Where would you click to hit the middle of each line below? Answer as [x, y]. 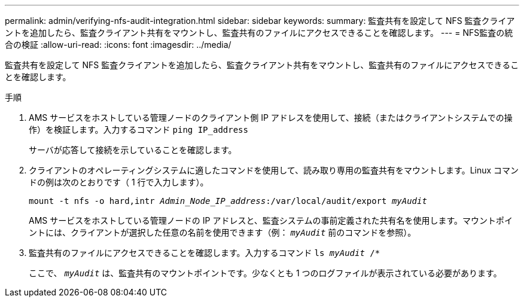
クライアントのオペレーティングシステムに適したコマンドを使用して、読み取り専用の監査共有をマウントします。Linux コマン [274, 170]
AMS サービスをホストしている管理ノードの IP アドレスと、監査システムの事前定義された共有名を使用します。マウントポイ [271, 220]
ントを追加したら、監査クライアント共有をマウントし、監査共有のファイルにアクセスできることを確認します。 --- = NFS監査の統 [259, 33]
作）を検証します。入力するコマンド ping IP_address [138, 129]
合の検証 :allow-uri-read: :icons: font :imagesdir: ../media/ [118, 45]
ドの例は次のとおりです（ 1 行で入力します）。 [119, 182]
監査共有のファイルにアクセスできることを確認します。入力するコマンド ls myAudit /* [205, 253]
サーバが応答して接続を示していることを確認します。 [133, 150]
